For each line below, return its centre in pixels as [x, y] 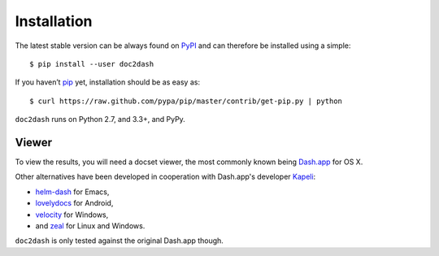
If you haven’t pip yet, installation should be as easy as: [108, 82]
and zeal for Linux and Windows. [90, 226]
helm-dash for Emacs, [72, 192]
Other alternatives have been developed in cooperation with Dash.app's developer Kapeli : [165, 177]
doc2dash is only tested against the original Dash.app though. [119, 241]
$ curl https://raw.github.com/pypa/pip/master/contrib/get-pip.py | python [186, 101]
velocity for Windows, [72, 215]
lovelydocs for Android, [74, 203]
